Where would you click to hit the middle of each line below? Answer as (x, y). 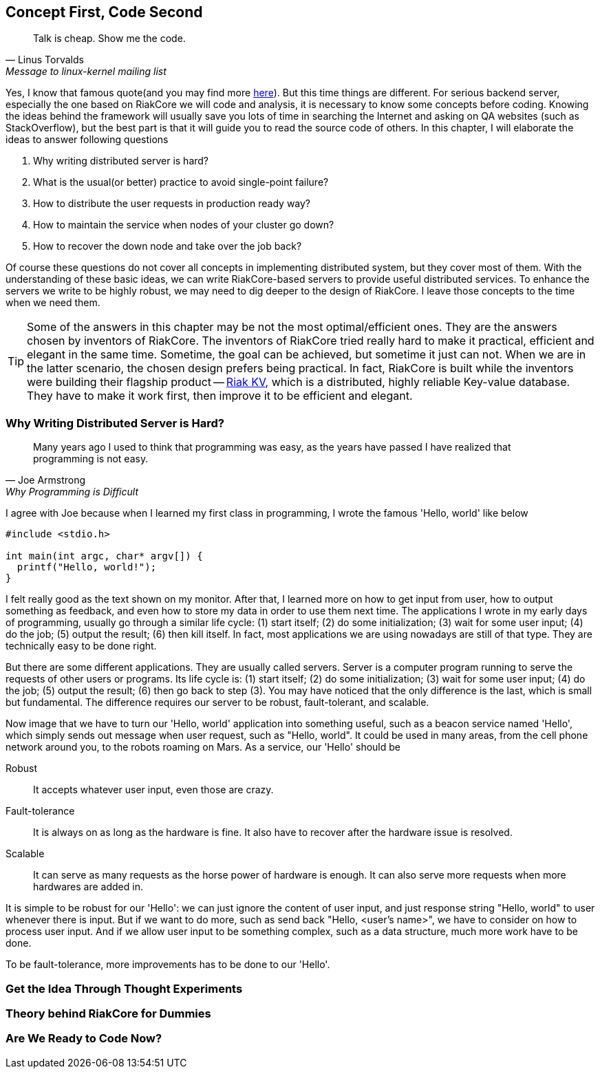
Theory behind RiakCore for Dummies (108, 1013)
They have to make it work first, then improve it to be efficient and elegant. (220, 396)
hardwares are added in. (88, 887)
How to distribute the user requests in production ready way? (172, 204)
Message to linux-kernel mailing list (86, 72)
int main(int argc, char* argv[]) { (104, 556)
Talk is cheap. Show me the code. (109, 39)
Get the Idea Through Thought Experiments (124, 988)
